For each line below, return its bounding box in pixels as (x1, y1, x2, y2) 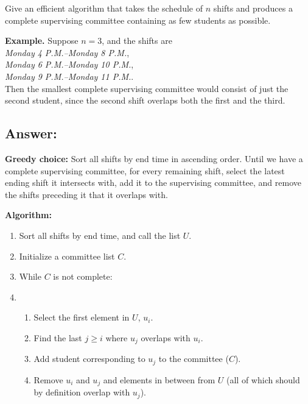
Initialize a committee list (19, 249, 115, 262)
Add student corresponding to (33, 352, 145, 365)
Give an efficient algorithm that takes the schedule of (5, 2, 203, 14)
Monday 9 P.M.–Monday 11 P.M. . (5, 69, 134, 82)
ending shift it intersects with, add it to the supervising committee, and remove (5, 176, 301, 189)
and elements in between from (103, 373, 215, 386)
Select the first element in (33, 311, 130, 324)
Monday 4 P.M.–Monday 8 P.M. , (5, 46, 130, 58)
